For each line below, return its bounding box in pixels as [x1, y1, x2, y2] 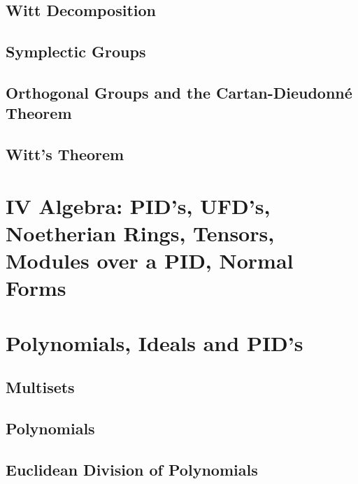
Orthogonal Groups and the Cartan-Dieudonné [6, 81, 352, 103]
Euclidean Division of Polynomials [6, 458, 258, 480]
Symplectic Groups [6, 41, 146, 62]
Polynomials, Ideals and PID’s [6, 328, 303, 357]
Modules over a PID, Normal [6, 246, 294, 275]
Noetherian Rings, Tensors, [6, 218, 275, 247]
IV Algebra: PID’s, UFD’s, [6, 191, 271, 220]
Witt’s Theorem [6, 143, 124, 165]
